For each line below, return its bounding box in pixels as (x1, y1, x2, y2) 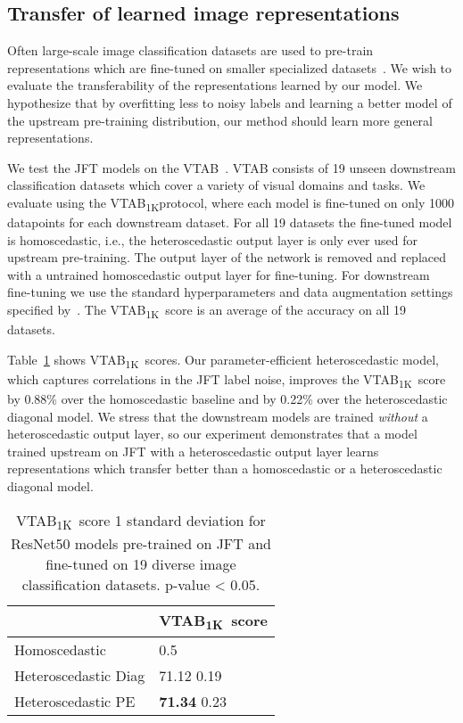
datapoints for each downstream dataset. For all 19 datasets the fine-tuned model (7, 213, 452, 232)
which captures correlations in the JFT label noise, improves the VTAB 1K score (7, 369, 446, 390)
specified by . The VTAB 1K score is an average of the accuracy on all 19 (7, 300, 407, 321)
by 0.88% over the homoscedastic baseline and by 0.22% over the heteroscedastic (7, 390, 448, 408)
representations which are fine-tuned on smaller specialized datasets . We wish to (7, 58, 452, 77)
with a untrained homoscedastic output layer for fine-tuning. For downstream (7, 265, 430, 283)
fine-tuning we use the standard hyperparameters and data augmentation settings (7, 283, 453, 301)
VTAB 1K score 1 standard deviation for (16, 509, 266, 533)
